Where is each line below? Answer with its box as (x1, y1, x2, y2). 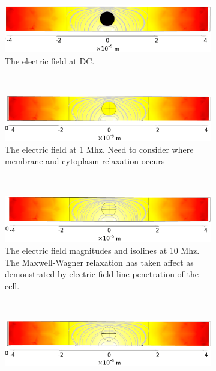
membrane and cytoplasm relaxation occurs (5, 155, 165, 167)
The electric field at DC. (5, 54, 95, 67)
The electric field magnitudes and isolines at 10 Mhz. (5, 244, 200, 257)
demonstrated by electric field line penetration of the (5, 268, 199, 280)
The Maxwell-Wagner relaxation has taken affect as (5, 256, 194, 268)
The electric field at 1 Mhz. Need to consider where (5, 143, 194, 155)
